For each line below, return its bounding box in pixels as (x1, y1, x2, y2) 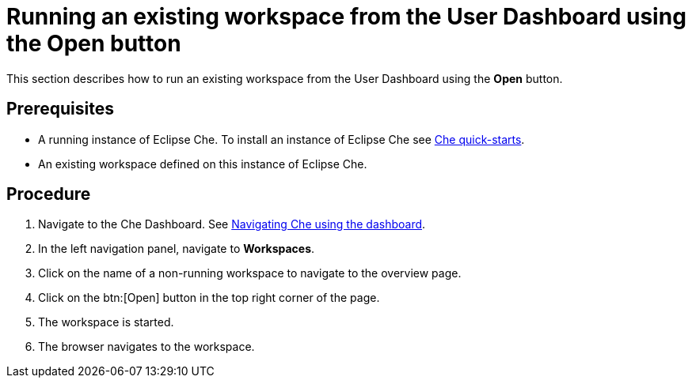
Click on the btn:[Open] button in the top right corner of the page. (38, 291, 380, 305)
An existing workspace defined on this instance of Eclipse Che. (38, 156, 367, 171)
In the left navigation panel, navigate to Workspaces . (38, 242, 315, 256)
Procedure (6, 184, 91, 205)
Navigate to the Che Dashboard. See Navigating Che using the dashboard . (38, 217, 426, 232)
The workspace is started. (38, 315, 174, 329)
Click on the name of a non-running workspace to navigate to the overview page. (38, 266, 462, 280)
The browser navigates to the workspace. (38, 340, 255, 354)
